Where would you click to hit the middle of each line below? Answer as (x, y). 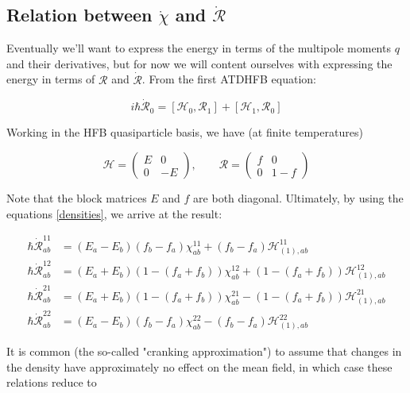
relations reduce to (52, 382)
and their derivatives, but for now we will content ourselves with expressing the (199, 63)
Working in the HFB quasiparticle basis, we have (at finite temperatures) (185, 132)
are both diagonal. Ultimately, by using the (298, 198)
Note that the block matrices (77, 198)
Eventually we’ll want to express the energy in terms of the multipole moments (199, 48)
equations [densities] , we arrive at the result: (114, 213)
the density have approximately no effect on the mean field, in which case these (199, 366)
